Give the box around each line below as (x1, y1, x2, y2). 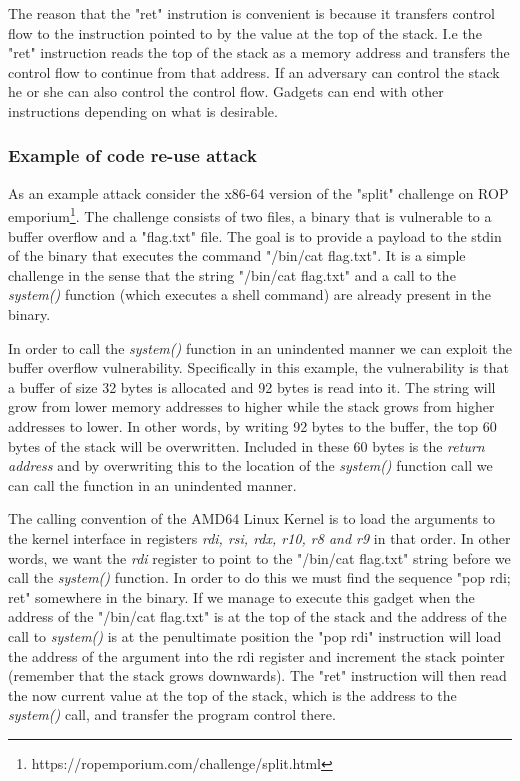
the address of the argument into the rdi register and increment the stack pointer (8, 645, 505, 666)
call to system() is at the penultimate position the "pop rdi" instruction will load (8, 625, 502, 646)
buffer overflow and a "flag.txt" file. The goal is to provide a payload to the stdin (8, 225, 502, 246)
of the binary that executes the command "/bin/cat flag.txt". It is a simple (8, 245, 466, 266)
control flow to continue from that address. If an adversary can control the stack (8, 61, 500, 82)
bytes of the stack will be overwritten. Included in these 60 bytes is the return (8, 435, 485, 456)
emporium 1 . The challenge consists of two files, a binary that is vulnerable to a (8, 203, 492, 227)
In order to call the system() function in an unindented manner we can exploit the (8, 337, 512, 358)
